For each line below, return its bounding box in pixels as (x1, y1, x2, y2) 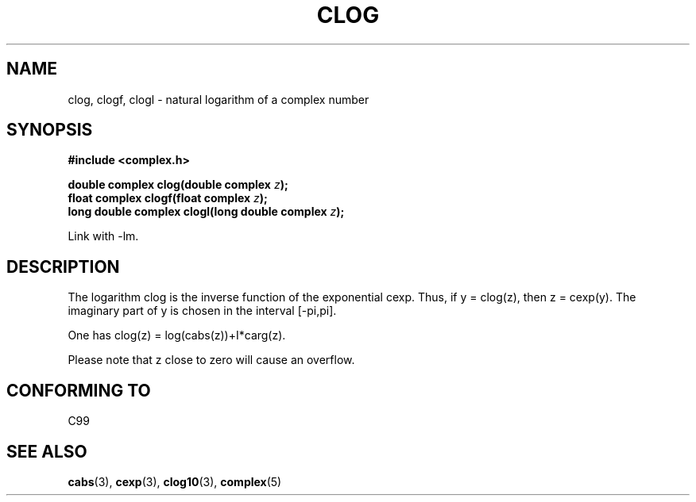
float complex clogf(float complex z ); (68, 191, 268, 205)
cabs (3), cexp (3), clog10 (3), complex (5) (68, 474, 282, 489)
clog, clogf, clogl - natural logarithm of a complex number (68, 92, 369, 106)
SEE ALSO (6, 441, 87, 462)
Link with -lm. (68, 229, 139, 243)
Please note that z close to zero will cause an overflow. (68, 353, 355, 367)
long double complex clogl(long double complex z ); (68, 205, 345, 219)
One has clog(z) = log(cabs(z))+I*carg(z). (68, 328, 286, 343)
